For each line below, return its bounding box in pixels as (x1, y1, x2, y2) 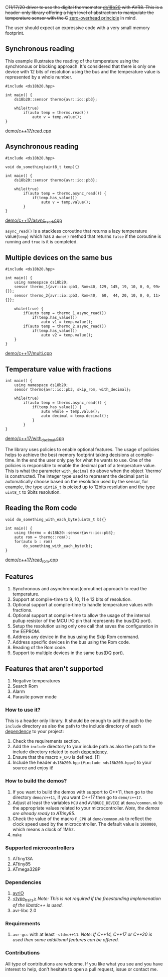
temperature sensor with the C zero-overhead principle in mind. (5, 15, 137, 21)
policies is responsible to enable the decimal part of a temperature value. (5, 462, 156, 468)
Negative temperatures (12, 678, 60, 684)
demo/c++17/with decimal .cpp (5, 435, 64, 442)
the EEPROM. (12, 629, 40, 635)
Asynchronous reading (5, 142, 79, 151)
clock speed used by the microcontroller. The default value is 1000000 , (12, 821, 157, 827)
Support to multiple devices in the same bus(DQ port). (12, 650, 124, 656)
